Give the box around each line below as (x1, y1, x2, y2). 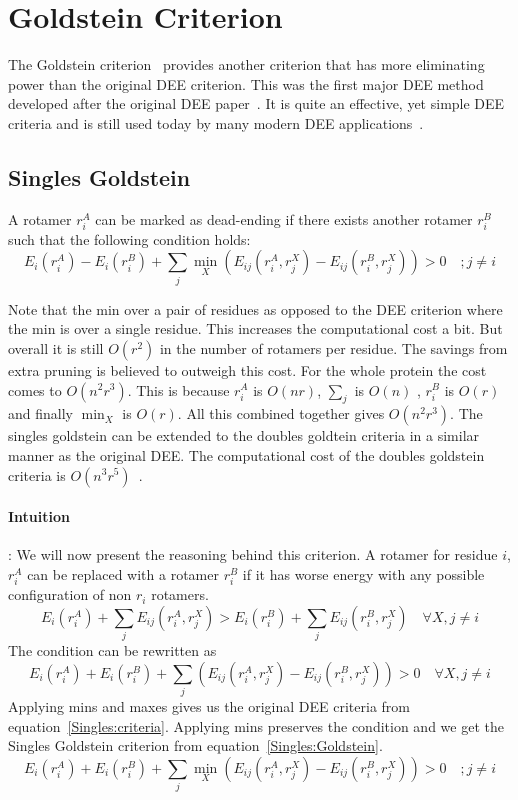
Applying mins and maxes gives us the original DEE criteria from (8, 695, 411, 716)
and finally (8, 403, 73, 424)
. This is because (127, 379, 230, 400)
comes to (8, 379, 62, 400)
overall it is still (8, 337, 104, 358)
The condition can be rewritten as (8, 640, 217, 661)
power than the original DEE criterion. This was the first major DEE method (8, 73, 484, 94)
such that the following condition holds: (8, 228, 251, 249)
